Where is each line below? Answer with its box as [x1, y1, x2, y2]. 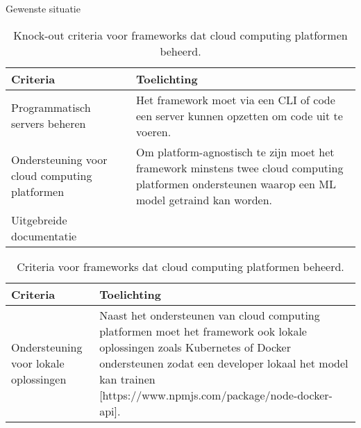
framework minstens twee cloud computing [135, 159, 344, 176]
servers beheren [11, 115, 86, 132]
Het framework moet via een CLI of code [135, 91, 335, 108]
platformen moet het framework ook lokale [99, 322, 307, 339]
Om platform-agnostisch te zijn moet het [135, 143, 335, 160]
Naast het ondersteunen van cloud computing [99, 306, 320, 323]
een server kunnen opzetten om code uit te [135, 107, 343, 124]
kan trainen [99, 370, 156, 387]
